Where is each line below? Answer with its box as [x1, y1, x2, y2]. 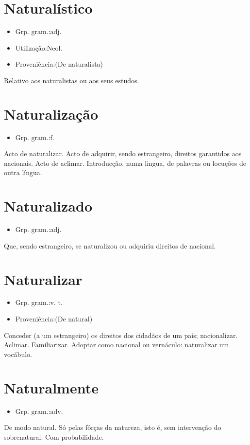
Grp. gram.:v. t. [15, 297, 63, 307]
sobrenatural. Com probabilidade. [4, 431, 104, 442]
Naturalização [4, 104, 99, 124]
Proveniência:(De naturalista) [15, 59, 103, 69]
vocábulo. [4, 349, 32, 359]
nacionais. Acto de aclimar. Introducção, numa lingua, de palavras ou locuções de [4, 158, 246, 168]
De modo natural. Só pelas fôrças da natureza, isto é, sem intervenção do [4, 422, 221, 432]
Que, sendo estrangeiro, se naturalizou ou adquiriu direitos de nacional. [4, 240, 216, 250]
